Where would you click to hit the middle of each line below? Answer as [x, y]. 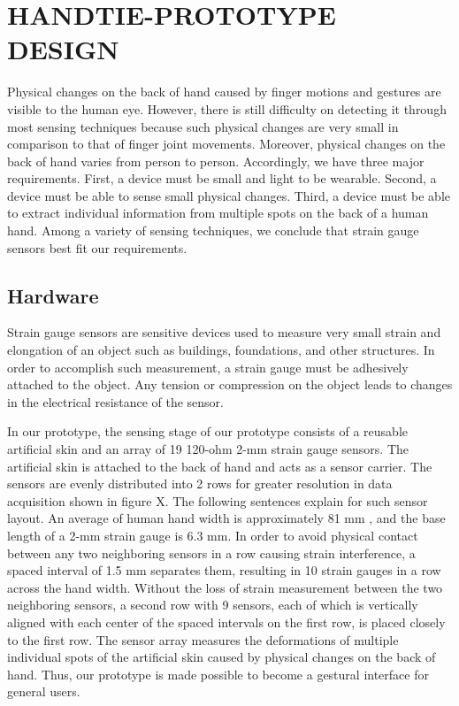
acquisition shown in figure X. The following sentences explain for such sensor [218, 500]
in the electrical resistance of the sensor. [115, 401]
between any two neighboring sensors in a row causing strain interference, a [211, 553]
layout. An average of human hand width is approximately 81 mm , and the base [226, 518]
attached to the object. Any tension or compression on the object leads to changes [230, 384]
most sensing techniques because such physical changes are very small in [203, 126]
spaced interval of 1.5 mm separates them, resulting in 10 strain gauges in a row [224, 570]
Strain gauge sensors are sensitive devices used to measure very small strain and [224, 332]
